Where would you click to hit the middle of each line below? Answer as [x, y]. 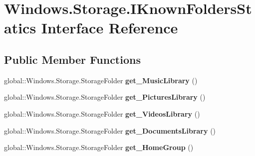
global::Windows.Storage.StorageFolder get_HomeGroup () [99, 147]
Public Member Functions [72, 59]
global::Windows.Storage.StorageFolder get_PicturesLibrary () [105, 97]
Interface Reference [110, 28]
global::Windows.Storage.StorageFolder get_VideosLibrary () [102, 113]
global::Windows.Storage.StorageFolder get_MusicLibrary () [101, 80]
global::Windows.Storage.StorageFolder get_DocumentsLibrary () [110, 130]
